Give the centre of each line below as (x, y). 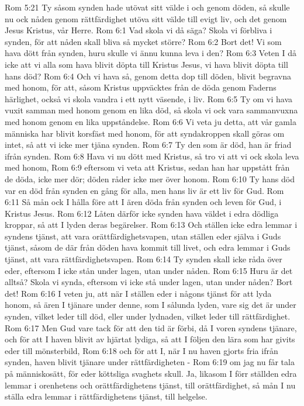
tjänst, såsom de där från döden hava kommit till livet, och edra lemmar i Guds (148, 247)
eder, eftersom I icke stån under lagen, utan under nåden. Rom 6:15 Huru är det (149, 270)
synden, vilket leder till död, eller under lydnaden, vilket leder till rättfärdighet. (148, 316)
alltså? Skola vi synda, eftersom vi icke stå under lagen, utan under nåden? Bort (149, 282)
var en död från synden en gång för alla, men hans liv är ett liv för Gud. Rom (144, 190)
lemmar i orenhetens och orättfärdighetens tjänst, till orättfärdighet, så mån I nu (150, 385)
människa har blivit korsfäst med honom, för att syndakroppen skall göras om (145, 133)
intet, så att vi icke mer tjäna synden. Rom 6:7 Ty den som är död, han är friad (148, 145)
